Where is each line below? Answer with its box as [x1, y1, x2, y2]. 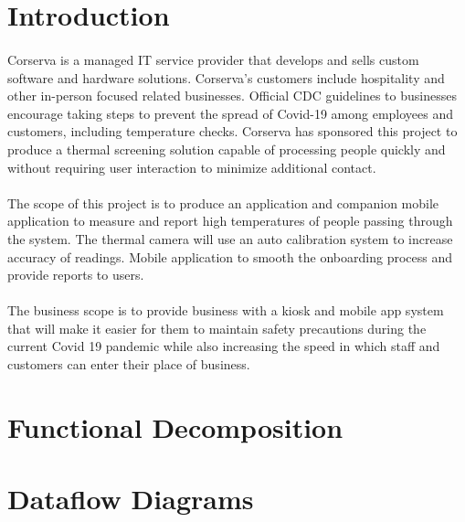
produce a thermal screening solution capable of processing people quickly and [7, 139, 446, 158]
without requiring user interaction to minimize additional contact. [7, 157, 376, 176]
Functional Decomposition [7, 408, 343, 445]
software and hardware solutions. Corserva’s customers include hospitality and [7, 68, 445, 87]
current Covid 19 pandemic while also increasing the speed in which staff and [7, 336, 440, 356]
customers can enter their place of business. [7, 355, 250, 374]
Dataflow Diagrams [7, 480, 254, 517]
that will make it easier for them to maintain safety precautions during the [7, 318, 427, 337]
